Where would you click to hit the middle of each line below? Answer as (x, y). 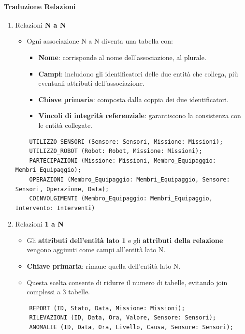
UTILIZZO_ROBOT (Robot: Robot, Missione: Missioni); (116, 151)
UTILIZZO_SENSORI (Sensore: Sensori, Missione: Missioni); (126, 142)
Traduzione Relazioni (40, 6)
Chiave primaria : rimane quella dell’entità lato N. (104, 266)
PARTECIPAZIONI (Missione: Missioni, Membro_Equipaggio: (123, 160)
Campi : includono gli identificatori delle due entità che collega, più (138, 73)
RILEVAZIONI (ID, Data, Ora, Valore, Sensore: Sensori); (123, 318)
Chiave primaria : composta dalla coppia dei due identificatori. (133, 99)
